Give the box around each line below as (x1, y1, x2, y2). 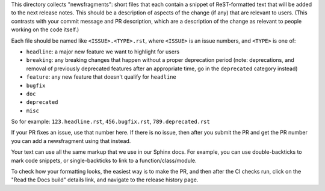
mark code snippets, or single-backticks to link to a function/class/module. (11, 157, 197, 164)
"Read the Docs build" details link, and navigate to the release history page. (11, 176, 199, 183)
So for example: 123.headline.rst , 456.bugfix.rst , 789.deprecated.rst (11, 118, 210, 126)
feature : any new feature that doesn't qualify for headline (26, 73, 177, 80)
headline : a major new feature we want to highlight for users (26, 48, 180, 55)
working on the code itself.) (11, 26, 79, 33)
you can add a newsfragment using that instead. (11, 137, 131, 144)
